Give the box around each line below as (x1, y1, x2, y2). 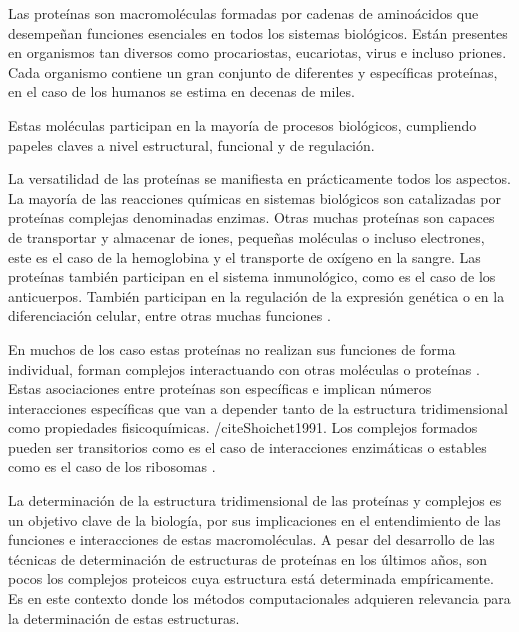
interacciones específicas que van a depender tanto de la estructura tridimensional (8, 397, 508, 418)
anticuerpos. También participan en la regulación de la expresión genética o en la (8, 285, 505, 306)
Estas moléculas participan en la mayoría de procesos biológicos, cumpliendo (8, 114, 477, 135)
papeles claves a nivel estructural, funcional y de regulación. (8, 134, 375, 155)
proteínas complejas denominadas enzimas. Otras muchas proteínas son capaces (8, 207, 495, 228)
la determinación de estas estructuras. (8, 607, 240, 628)
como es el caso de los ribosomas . (8, 456, 216, 477)
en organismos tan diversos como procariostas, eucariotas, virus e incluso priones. (8, 42, 507, 63)
